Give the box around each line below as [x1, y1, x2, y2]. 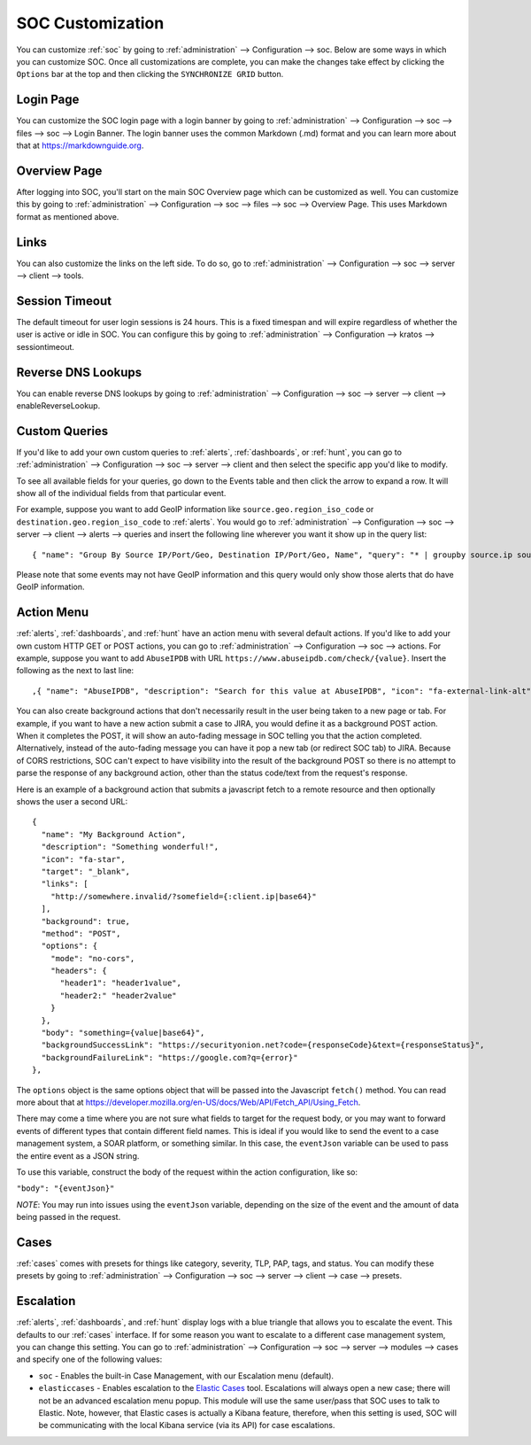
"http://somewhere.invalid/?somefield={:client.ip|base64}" [50, 891, 318, 901]
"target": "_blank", [41, 866, 131, 876]
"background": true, [41, 916, 131, 926]
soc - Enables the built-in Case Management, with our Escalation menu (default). [38, 1370, 335, 1381]
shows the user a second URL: [16, 796, 128, 806]
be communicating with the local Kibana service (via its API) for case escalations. [38, 1420, 335, 1431]
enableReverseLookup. [16, 400, 101, 411]
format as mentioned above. [16, 211, 119, 221]
